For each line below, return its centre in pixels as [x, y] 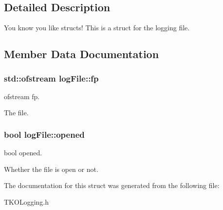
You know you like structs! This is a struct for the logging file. [97, 28]
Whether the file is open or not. [51, 169]
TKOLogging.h [26, 201]
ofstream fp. [22, 96]
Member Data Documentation [82, 54]
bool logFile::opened [44, 134]
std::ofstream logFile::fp [51, 78]
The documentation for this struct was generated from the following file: [112, 185]
